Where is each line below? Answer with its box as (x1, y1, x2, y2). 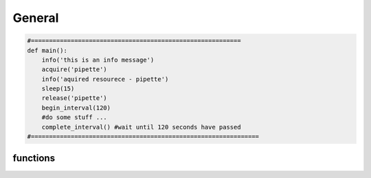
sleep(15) (41, 85, 75, 92)
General (12, 10, 59, 25)
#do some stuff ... (41, 114, 108, 121)
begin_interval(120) (41, 103, 111, 112)
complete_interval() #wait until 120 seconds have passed (41, 123, 241, 131)
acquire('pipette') (41, 66, 108, 73)
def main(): (27, 47, 68, 54)
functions (12, 153, 55, 164)
